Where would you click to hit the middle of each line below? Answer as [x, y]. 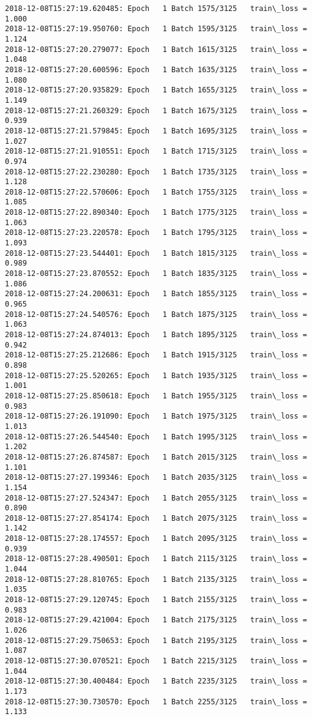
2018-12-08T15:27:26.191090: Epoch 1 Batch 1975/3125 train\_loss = [156, 416]
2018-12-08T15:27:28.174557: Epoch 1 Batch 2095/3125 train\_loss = [156, 539]
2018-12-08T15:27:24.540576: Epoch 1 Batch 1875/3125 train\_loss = [156, 314]
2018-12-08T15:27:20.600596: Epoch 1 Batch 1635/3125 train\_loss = [156, 69]
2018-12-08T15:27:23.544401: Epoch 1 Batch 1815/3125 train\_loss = [156, 253]
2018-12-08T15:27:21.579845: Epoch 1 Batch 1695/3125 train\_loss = [156, 131]
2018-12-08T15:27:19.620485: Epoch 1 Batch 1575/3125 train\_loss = [156, 9]
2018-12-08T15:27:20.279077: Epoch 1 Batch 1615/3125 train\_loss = [156, 49]
